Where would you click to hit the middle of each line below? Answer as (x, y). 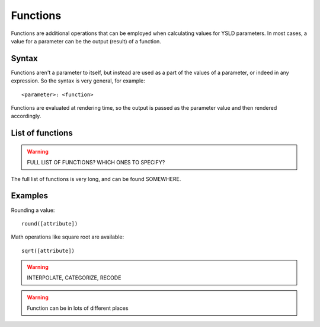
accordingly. (26, 116)
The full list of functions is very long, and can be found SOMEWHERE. (96, 179)
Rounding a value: (33, 210)
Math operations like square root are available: (68, 237)
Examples (30, 196)
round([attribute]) (50, 223)
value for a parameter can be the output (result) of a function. (86, 41)
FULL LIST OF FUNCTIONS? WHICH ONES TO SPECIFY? (96, 163)
